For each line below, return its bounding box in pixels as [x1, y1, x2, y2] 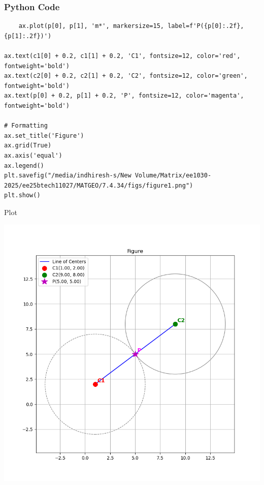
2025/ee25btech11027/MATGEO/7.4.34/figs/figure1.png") [4, 181, 193, 189]
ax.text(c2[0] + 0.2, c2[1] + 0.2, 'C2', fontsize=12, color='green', [4, 72, 248, 80]
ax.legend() [4, 162, 44, 169]
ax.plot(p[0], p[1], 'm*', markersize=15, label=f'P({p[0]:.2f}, [18, 22, 244, 30]
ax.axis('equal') [4, 151, 62, 159]
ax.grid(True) [4, 142, 52, 149]
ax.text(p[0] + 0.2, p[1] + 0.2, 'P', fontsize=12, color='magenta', [4, 92, 244, 100]
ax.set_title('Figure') [4, 132, 84, 139]
